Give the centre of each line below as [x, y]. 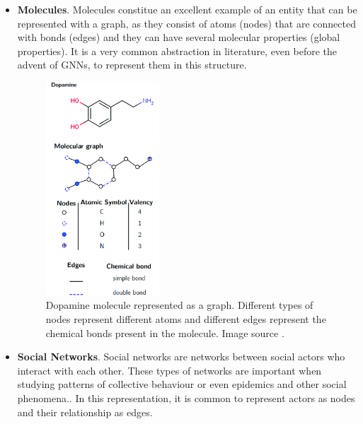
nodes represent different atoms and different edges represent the [186, 319]
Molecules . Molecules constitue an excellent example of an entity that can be [187, 9]
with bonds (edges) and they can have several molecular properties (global [179, 37]
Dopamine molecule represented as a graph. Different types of [179, 305]
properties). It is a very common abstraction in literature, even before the [177, 51]
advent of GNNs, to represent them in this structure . [132, 65]
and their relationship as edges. [85, 412]
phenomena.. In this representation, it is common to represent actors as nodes [186, 398]
